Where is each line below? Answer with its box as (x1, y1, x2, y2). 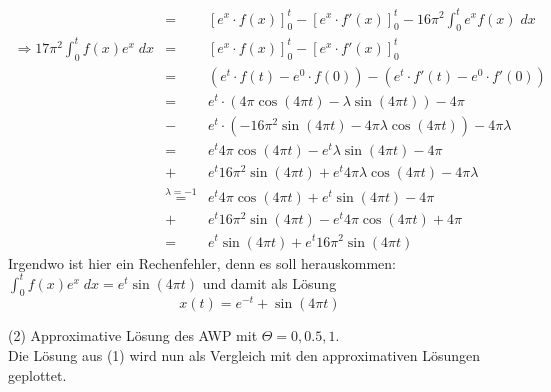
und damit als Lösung (202, 272, 337, 293)
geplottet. (8, 364, 67, 385)
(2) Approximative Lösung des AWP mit (8, 325, 258, 346)
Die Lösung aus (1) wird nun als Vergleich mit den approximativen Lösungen (8, 345, 480, 366)
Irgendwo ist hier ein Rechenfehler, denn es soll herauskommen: (8, 252, 396, 273)
